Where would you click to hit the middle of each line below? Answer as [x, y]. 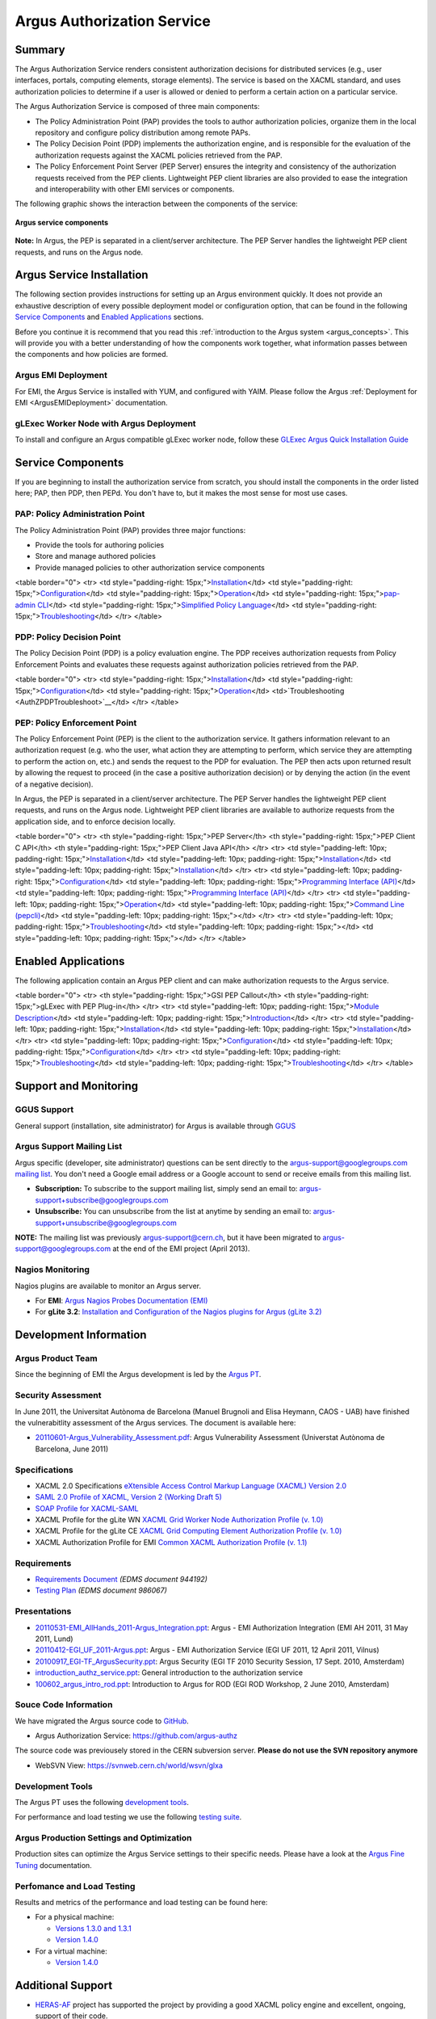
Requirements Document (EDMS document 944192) [121, 1580]
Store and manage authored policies [96, 556]
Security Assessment [58, 1396]
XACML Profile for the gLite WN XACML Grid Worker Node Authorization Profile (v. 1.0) [179, 1520]
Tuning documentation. [53, 1865]
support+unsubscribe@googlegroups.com [106, 1223]
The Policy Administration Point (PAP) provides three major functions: [130, 530]
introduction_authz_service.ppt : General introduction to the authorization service [169, 1673]
